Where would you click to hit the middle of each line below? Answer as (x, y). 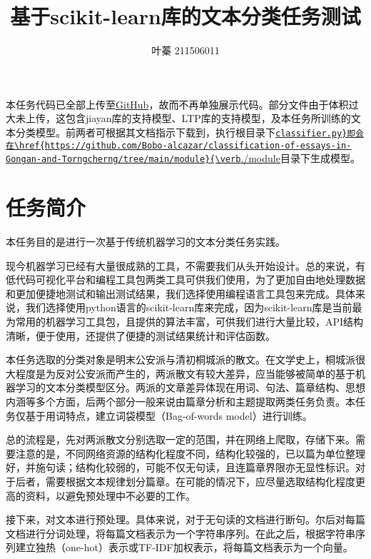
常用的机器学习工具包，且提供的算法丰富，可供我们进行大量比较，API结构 (189, 321)
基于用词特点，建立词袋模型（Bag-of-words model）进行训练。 (169, 415)
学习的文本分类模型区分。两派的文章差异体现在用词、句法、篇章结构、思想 (190, 387)
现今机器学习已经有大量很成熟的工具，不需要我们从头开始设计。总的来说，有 (185, 265)
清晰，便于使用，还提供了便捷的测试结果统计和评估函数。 (141, 335)
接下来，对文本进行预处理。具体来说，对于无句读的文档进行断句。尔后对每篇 (185, 519)
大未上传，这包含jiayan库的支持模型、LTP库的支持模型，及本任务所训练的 (178, 118)
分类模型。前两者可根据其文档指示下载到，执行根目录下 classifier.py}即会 (190, 132)
